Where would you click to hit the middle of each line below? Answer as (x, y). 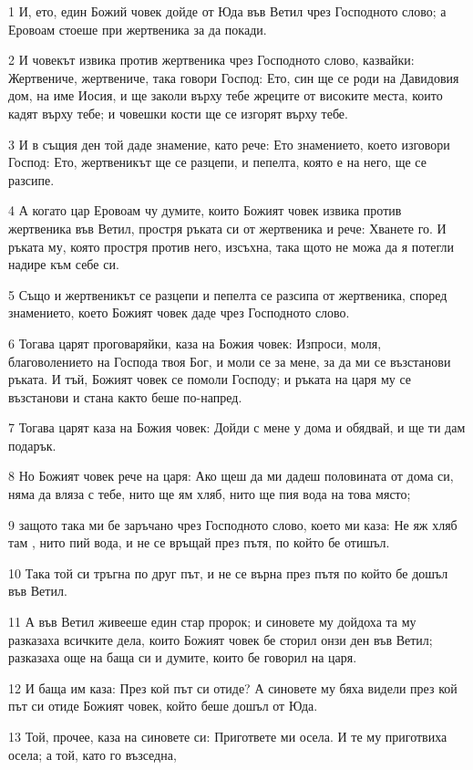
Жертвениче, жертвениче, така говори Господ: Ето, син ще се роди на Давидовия (234, 77)
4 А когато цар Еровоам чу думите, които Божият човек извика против (205, 210)
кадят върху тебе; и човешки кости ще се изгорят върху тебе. (178, 113)
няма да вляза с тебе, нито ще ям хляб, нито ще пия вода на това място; (210, 494)
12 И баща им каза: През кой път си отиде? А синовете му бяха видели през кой (233, 687)
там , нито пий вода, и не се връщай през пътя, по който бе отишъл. (199, 542)
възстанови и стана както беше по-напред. (125, 396)
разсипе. (31, 179)
